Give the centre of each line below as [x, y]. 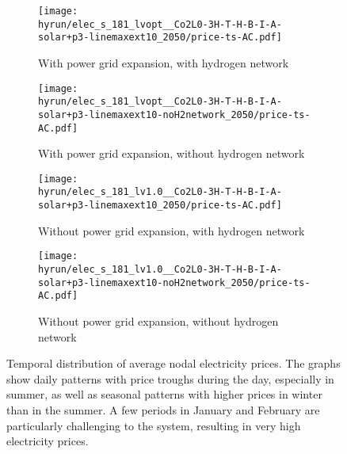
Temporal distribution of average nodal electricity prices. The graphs [173, 363]
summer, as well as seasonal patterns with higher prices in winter [164, 394]
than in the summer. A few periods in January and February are [163, 409]
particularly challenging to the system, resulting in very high [154, 425]
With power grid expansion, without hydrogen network [172, 153]
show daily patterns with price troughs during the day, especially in [170, 378]
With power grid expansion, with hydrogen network [164, 62]
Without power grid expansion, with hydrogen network [172, 230]
